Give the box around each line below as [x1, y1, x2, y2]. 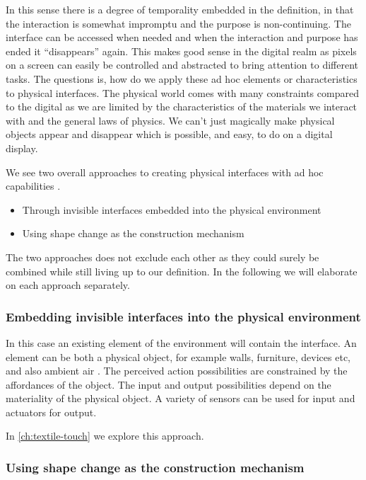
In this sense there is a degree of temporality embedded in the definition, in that [6, 2, 354, 16]
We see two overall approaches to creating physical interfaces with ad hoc [6, 164, 324, 179]
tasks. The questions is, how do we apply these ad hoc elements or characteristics [6, 71, 358, 86]
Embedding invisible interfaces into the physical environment [6, 307, 361, 325]
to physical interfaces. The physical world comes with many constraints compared [6, 85, 359, 100]
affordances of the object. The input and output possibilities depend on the [6, 377, 331, 392]
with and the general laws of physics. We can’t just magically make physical [6, 113, 335, 127]
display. [6, 140, 38, 155]
